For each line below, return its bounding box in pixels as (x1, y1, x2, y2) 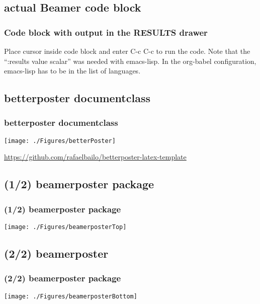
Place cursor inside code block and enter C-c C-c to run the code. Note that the (4, 46, 250, 56)
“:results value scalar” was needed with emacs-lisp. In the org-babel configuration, (4, 55, 256, 66)
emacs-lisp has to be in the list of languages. (4, 65, 141, 76)
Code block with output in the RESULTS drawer (4, 26, 208, 38)
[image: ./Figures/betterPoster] (4, 137, 116, 144)
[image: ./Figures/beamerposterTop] (4, 223, 127, 231)
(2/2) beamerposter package (4, 272, 121, 284)
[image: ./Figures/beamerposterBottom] (4, 292, 137, 300)
